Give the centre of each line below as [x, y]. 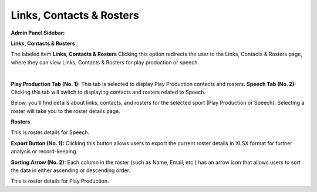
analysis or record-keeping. [44, 152]
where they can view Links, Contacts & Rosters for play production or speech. [105, 62]
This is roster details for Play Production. [60, 181]
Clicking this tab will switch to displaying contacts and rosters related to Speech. [108, 92]
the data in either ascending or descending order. [71, 170]
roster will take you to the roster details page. [65, 111]
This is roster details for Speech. [50, 132]
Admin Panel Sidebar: [38, 33]
